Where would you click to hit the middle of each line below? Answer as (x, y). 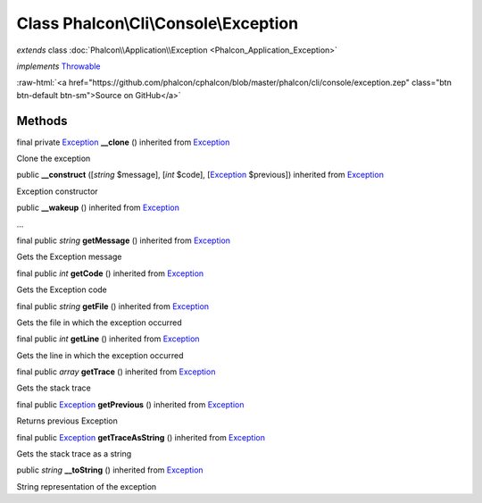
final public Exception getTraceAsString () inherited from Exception (141, 437)
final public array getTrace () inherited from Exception (116, 372)
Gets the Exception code (62, 289)
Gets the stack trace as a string (74, 454)
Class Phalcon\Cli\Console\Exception (158, 23)
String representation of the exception (87, 486)
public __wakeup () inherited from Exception (98, 208)
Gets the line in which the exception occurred (100, 355)
